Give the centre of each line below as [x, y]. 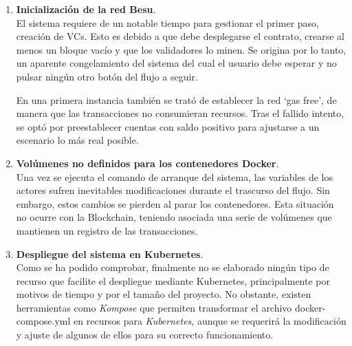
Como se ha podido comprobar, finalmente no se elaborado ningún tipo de [173, 267]
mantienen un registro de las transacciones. [107, 230]
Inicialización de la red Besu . [86, 9]
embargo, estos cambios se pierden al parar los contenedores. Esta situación [175, 203]
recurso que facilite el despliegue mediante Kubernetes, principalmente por [173, 280]
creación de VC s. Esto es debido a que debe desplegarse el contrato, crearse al [180, 36]
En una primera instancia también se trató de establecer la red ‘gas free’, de [176, 99]
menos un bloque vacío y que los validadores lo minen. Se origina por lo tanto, [181, 49]
